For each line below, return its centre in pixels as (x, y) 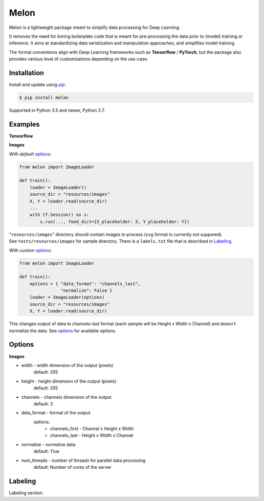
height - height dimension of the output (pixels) (69, 381)
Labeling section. (26, 493)
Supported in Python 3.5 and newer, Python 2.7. (57, 110)
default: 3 (43, 404)
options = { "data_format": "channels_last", (85, 284)
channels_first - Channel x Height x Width (92, 429)
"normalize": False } (86, 291)
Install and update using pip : (37, 85)
